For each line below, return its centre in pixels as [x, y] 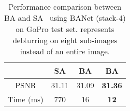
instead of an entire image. [65, 51]
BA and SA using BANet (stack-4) [65, 18]
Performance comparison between [65, 7]
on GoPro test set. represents [65, 29]
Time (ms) [26, 99]
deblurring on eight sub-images [65, 40]
